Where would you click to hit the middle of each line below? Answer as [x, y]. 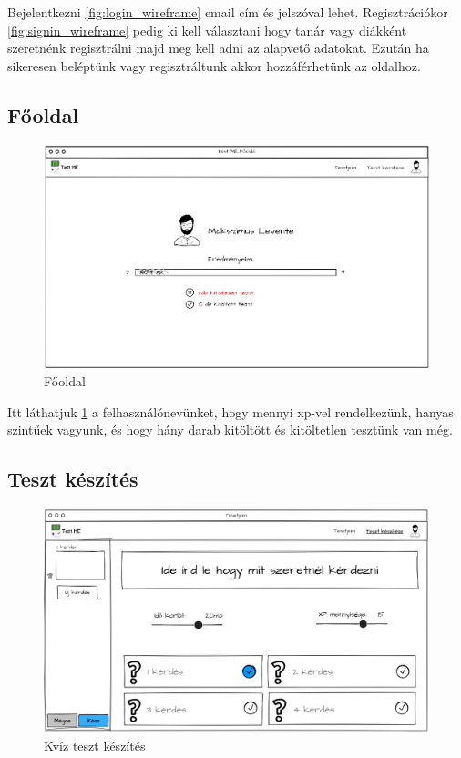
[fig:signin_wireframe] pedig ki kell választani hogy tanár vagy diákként [207, 30]
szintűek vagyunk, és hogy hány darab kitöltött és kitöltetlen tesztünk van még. [230, 430]
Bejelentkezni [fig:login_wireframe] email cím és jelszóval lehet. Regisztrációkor [228, 12]
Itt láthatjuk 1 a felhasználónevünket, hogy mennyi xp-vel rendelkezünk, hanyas [230, 411]
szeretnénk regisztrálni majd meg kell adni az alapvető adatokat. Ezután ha [218, 48]
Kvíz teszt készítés [95, 745]
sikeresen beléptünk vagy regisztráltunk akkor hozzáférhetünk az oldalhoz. [214, 65]
